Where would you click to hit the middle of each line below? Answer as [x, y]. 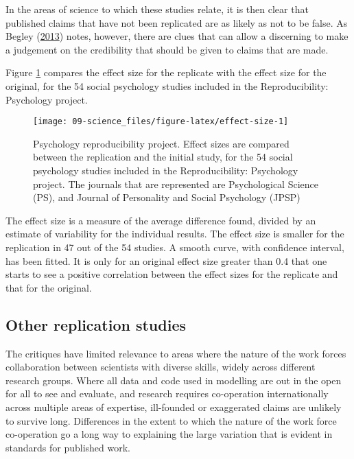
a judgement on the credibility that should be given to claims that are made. [167, 49]
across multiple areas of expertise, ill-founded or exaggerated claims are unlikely [174, 407]
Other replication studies [96, 324]
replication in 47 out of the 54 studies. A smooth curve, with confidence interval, [175, 247]
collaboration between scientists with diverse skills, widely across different [161, 367]
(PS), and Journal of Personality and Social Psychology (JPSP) [167, 197]
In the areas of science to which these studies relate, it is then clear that [157, 9]
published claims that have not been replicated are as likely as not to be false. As [177, 22]
